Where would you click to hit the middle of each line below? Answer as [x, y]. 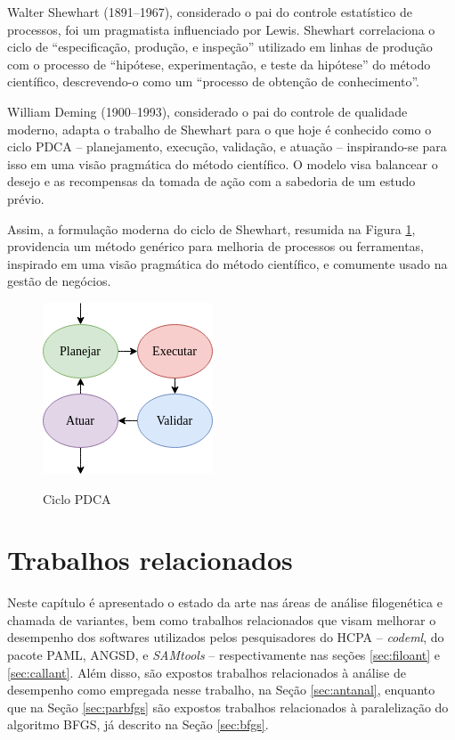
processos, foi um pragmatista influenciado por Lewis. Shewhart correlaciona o [221, 29]
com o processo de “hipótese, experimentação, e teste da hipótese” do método [219, 64]
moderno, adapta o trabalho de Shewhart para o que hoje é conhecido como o [219, 129]
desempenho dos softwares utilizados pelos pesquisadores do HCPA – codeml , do [226, 637]
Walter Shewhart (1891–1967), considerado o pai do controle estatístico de [210, 12]
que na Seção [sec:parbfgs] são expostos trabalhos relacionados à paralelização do [228, 707]
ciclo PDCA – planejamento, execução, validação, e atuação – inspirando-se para [227, 146]
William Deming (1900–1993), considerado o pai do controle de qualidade [207, 111]
